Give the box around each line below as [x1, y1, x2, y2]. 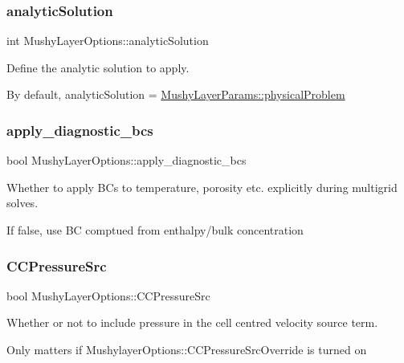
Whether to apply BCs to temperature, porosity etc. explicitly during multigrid [6, 178, 398, 195]
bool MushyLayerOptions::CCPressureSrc [6, 287, 210, 304]
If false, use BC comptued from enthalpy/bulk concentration [6, 222, 304, 238]
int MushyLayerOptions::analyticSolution [6, 32, 209, 49]
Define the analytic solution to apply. [6, 59, 190, 75]
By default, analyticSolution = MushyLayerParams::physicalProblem [6, 86, 345, 103]
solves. [6, 194, 39, 211]
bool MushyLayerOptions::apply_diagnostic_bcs [6, 152, 247, 169]
